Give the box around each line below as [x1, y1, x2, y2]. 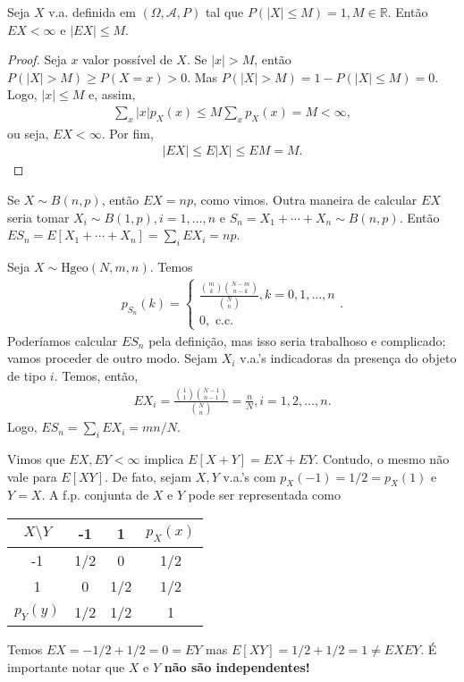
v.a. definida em [48, 3, 136, 21]
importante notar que [7, 657, 125, 676]
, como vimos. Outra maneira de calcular [192, 190, 418, 209]
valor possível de [82, 50, 173, 69]
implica [144, 450, 184, 468]
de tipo [7, 366, 46, 384]
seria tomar [7, 207, 70, 226]
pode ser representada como [188, 485, 341, 504]
